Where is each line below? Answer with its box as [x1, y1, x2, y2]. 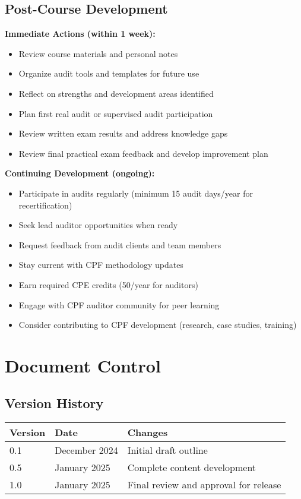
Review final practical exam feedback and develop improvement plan [18, 147, 268, 159]
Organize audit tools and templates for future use [18, 67, 199, 80]
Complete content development [127, 460, 256, 475]
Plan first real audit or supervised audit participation [18, 107, 213, 119]
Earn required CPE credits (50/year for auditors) [18, 278, 198, 290]
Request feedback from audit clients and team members [18, 238, 221, 251]
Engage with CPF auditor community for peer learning [18, 298, 220, 311]
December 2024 [55, 443, 118, 457]
